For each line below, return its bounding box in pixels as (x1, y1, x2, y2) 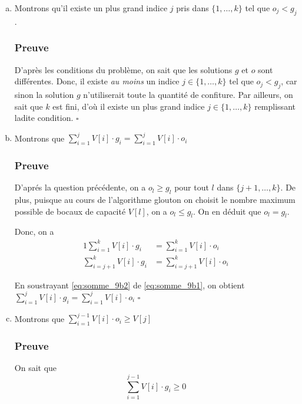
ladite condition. (14, 111, 74, 124)
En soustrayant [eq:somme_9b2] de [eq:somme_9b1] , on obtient (14, 278, 245, 291)
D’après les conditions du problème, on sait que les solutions (14, 63, 233, 75)
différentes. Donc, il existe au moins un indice (14, 75, 180, 87)
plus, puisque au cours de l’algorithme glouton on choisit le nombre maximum (14, 193, 296, 206)
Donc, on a (14, 225, 54, 238)
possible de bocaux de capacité (14, 205, 126, 217)
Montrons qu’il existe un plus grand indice (14, 2, 168, 14)
